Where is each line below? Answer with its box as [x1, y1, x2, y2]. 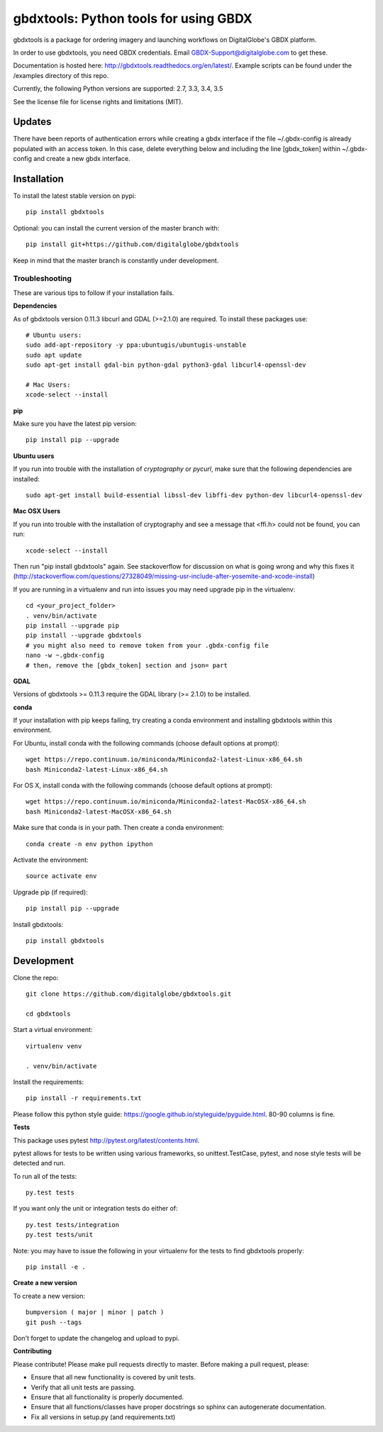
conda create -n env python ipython [26, 840, 153, 848]
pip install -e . [26, 1263, 86, 1271]
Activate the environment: [13, 855, 89, 864]
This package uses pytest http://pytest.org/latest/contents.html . [13, 1136, 200, 1145]
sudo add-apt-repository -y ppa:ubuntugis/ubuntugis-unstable [26, 341, 247, 349]
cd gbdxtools [26, 1010, 71, 1018]
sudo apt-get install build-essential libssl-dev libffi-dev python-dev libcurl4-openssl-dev [26, 492, 362, 499]
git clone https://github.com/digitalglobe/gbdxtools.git [26, 990, 232, 998]
